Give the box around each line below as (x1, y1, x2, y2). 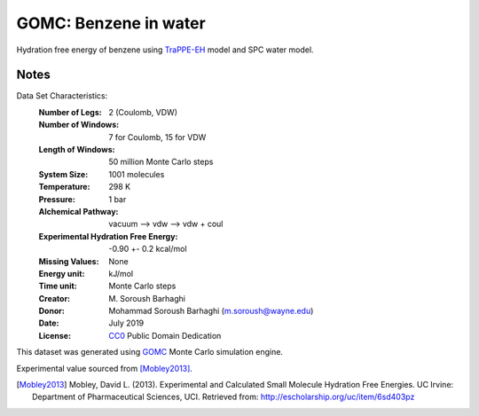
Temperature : (38, 182, 90, 192)
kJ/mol (108, 268, 133, 279)
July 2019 (108, 318, 145, 328)
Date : (38, 318, 59, 328)
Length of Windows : (38, 145, 115, 155)
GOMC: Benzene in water (16, 13, 206, 33)
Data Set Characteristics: (16, 90, 108, 101)
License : (38, 330, 71, 341)
